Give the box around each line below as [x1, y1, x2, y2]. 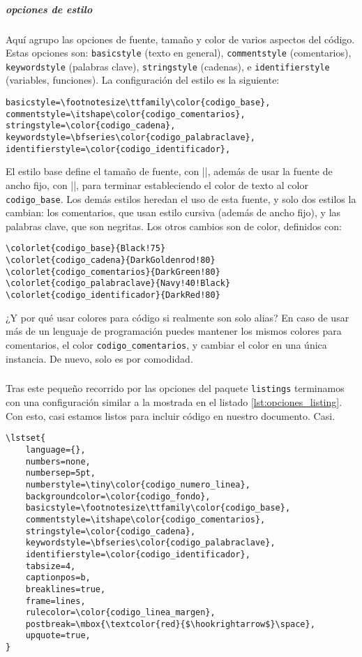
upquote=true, [25, 630, 91, 641]
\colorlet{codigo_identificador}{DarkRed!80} [6, 290, 220, 300]
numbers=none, [25, 456, 91, 467]
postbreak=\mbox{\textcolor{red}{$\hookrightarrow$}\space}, [25, 619, 315, 629]
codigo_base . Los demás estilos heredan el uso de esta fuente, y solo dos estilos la [6, 191, 356, 206]
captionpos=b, [25, 573, 91, 583]
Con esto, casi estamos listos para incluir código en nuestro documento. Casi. [6, 408, 335, 423]
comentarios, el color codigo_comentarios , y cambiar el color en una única [6, 337, 327, 352]
